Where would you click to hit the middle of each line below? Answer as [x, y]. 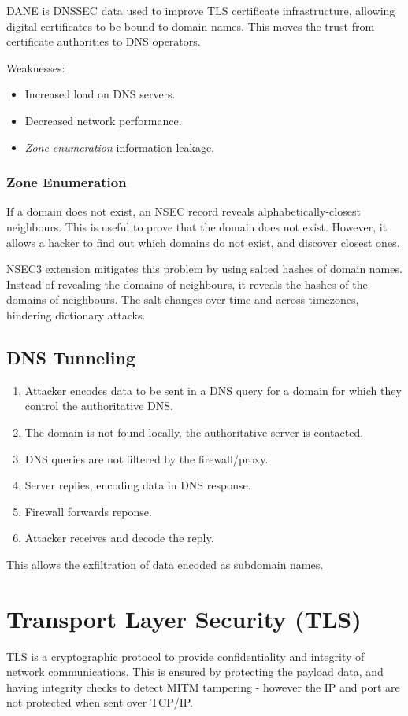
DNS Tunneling [71, 357]
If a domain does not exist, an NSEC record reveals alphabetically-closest [184, 211]
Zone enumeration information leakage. [120, 147]
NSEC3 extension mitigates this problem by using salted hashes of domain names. [204, 269]
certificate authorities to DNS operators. [104, 41]
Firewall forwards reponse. [88, 511]
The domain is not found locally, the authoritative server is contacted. [194, 432]
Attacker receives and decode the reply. [119, 538]
